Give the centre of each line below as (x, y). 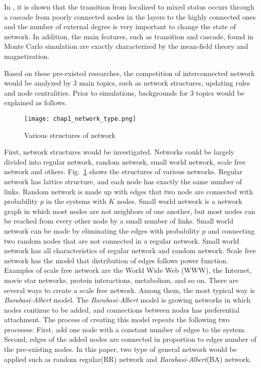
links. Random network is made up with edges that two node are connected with (128, 191)
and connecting (231, 230)
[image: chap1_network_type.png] (80, 119)
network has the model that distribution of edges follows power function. (116, 260)
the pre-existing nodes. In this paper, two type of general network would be (120, 349)
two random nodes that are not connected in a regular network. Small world (122, 240)
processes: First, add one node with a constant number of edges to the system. (125, 329)
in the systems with (76, 201)
